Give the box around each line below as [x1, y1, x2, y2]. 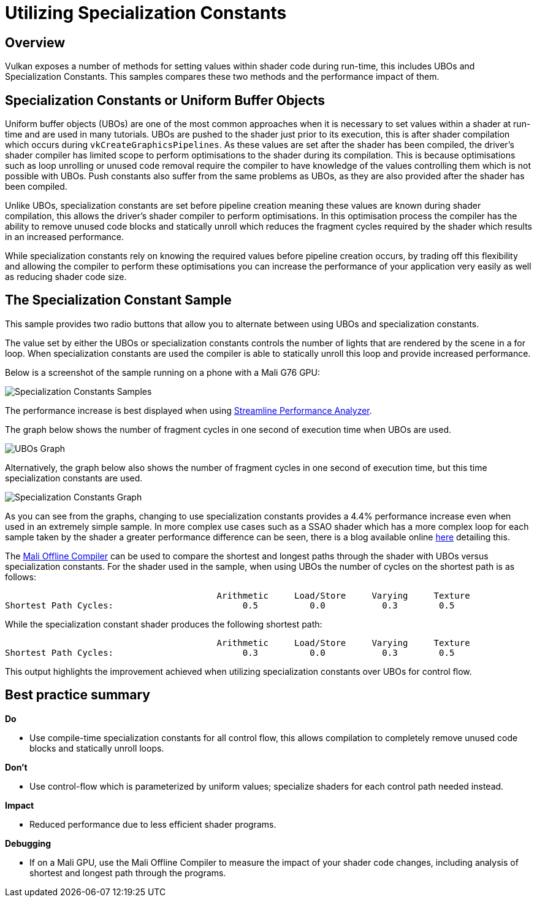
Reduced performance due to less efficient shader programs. [29, 818, 276, 830]
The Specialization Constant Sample [5, 292, 232, 308]
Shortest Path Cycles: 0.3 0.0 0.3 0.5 [5, 647, 455, 658]
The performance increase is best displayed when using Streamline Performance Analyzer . [5, 405, 372, 416]
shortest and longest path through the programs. [29, 867, 226, 878]
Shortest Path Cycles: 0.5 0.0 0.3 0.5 [5, 600, 455, 610]
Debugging [5, 838, 51, 849]
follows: [5, 571, 36, 582]
